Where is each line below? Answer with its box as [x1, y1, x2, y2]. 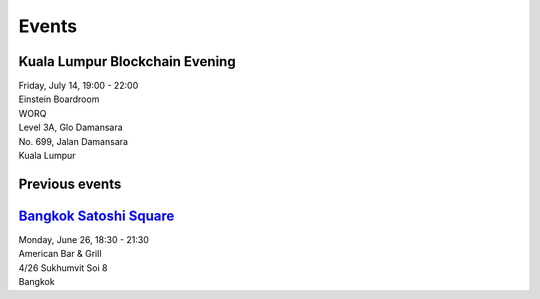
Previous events [18, 175, 122, 192]
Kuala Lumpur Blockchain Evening [18, 53, 236, 70]
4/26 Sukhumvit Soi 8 [18, 261, 108, 274]
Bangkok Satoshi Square [18, 207, 175, 224]
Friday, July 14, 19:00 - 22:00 [18, 80, 139, 92]
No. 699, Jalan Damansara [18, 135, 129, 147]
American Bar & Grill [18, 248, 102, 260]
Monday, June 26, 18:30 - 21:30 [18, 233, 150, 245]
